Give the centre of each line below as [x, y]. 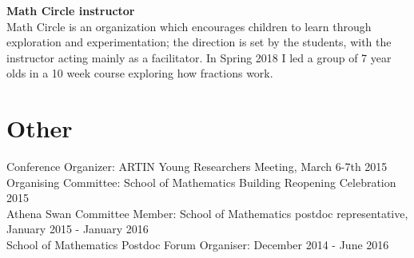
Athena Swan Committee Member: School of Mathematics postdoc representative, [207, 213]
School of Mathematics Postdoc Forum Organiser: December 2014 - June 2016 [198, 245]
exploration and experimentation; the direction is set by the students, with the [199, 42]
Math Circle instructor [71, 10]
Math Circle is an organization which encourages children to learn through [189, 26]
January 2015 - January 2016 [78, 229]
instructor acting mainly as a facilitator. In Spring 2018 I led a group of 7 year [199, 57]
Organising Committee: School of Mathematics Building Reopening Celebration [201, 182]
